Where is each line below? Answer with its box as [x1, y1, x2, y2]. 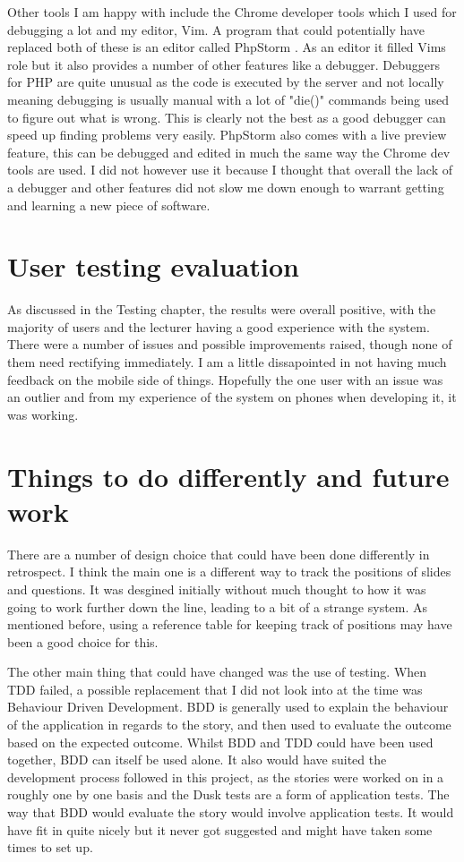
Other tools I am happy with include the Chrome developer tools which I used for [7, 3, 457, 21]
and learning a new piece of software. [7, 195, 211, 214]
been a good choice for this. [7, 632, 159, 651]
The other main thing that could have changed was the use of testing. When [7, 662, 427, 681]
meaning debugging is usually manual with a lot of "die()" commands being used [7, 90, 450, 108]
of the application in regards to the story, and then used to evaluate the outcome [7, 715, 451, 734]
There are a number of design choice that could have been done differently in [7, 544, 430, 563]
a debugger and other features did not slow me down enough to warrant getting [7, 177, 444, 196]
